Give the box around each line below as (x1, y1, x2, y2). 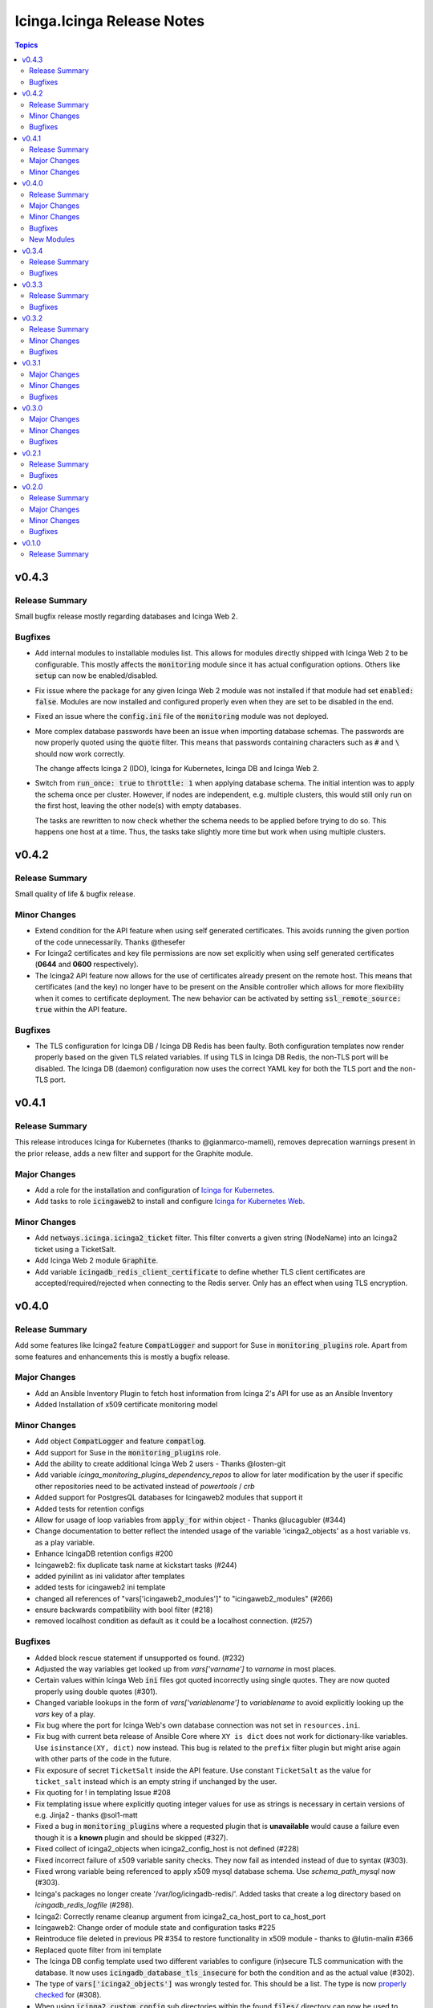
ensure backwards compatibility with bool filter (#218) (34, 1605, 213, 1614)
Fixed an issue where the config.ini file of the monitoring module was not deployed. (34, 712, 329, 721)
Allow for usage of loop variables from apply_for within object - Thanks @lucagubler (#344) (34, 1515, 346, 1524)
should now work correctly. (34, 749, 126, 758)
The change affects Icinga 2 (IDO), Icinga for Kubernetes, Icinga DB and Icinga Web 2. (34, 763, 320, 773)
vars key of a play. (34, 1709, 96, 1719)
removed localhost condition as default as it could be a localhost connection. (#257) (34, 1616, 313, 1626)
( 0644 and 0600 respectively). (34, 960, 140, 969)
